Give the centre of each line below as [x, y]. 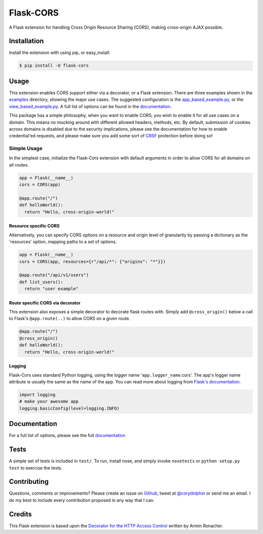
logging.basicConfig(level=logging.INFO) [69, 408]
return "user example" [52, 289]
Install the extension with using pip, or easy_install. [60, 53]
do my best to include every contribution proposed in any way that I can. [82, 500]
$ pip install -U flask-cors [54, 66]
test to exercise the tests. [36, 468]
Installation [26, 41]
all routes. [19, 165]
